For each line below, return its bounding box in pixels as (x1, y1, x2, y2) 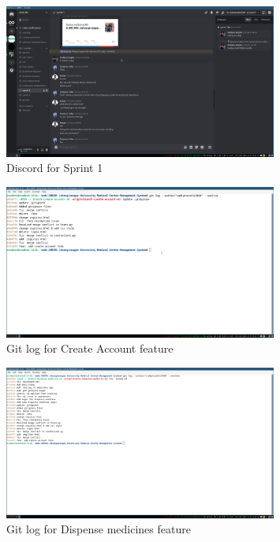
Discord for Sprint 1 (6, 159, 103, 176)
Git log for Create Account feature (6, 340, 174, 357)
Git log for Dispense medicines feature (6, 521, 191, 537)
